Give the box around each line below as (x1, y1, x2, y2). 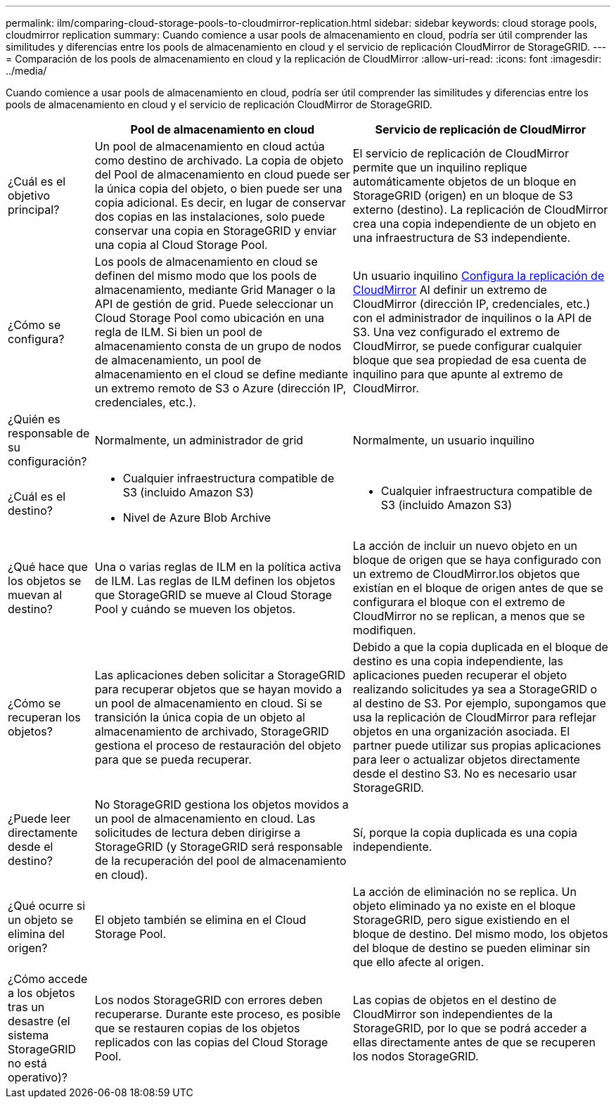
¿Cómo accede (8, 972, 88, 986)
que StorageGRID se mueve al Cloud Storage (94, 588, 333, 602)
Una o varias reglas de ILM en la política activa (94, 560, 341, 574)
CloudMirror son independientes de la (352, 1007, 553, 1021)
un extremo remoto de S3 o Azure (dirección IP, (94, 381, 347, 395)
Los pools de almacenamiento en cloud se (94, 255, 318, 269)
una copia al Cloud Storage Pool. (94, 238, 268, 252)
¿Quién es (8, 412, 60, 426)
